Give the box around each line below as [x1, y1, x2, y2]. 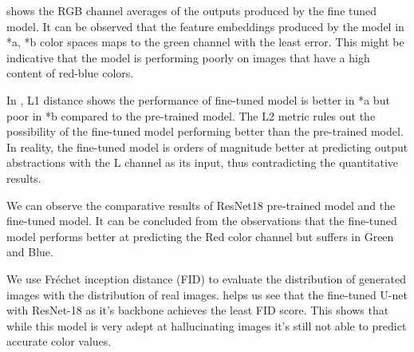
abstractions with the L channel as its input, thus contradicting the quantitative [6, 154, 399, 171]
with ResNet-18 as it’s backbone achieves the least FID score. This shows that [6, 302, 389, 318]
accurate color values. [6, 333, 112, 350]
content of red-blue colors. [6, 65, 134, 81]
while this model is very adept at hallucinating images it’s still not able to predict [6, 317, 407, 334]
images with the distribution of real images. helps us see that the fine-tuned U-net [6, 286, 408, 303]
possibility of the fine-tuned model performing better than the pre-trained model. [6, 123, 404, 140]
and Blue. [6, 243, 53, 260]
